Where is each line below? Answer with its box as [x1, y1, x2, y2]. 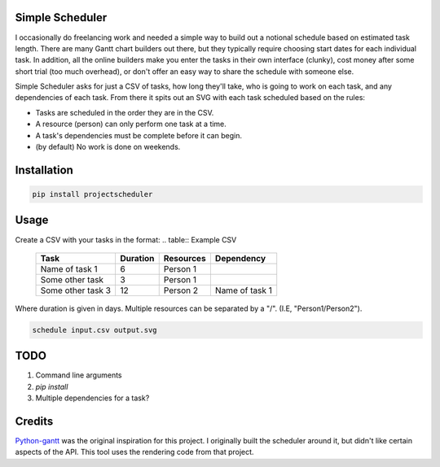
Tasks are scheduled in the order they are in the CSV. [35, 107, 214, 117]
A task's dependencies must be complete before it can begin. [35, 130, 242, 140]
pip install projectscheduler [32, 190, 153, 199]
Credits [15, 415, 54, 428]
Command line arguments [35, 370, 122, 380]
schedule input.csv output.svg [32, 325, 158, 334]
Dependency [214, 252, 266, 264]
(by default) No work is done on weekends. [35, 142, 181, 152]
